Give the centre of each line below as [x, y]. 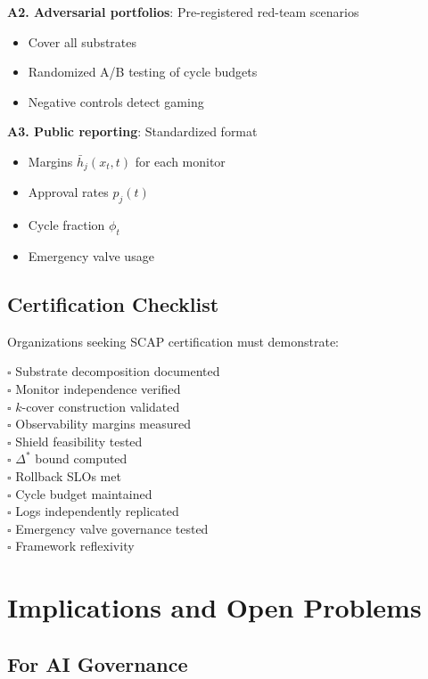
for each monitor [180, 161]
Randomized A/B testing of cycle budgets [143, 72]
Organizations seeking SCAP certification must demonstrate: [173, 341]
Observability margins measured [103, 424]
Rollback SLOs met [68, 475]
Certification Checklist [113, 304]
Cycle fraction [66, 225]
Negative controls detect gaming [116, 101]
